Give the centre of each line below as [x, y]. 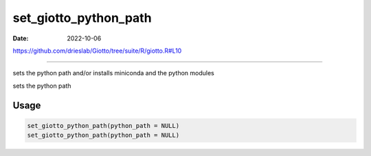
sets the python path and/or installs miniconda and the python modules [113, 73]
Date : [21, 38]
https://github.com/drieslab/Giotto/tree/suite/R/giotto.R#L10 [97, 51]
